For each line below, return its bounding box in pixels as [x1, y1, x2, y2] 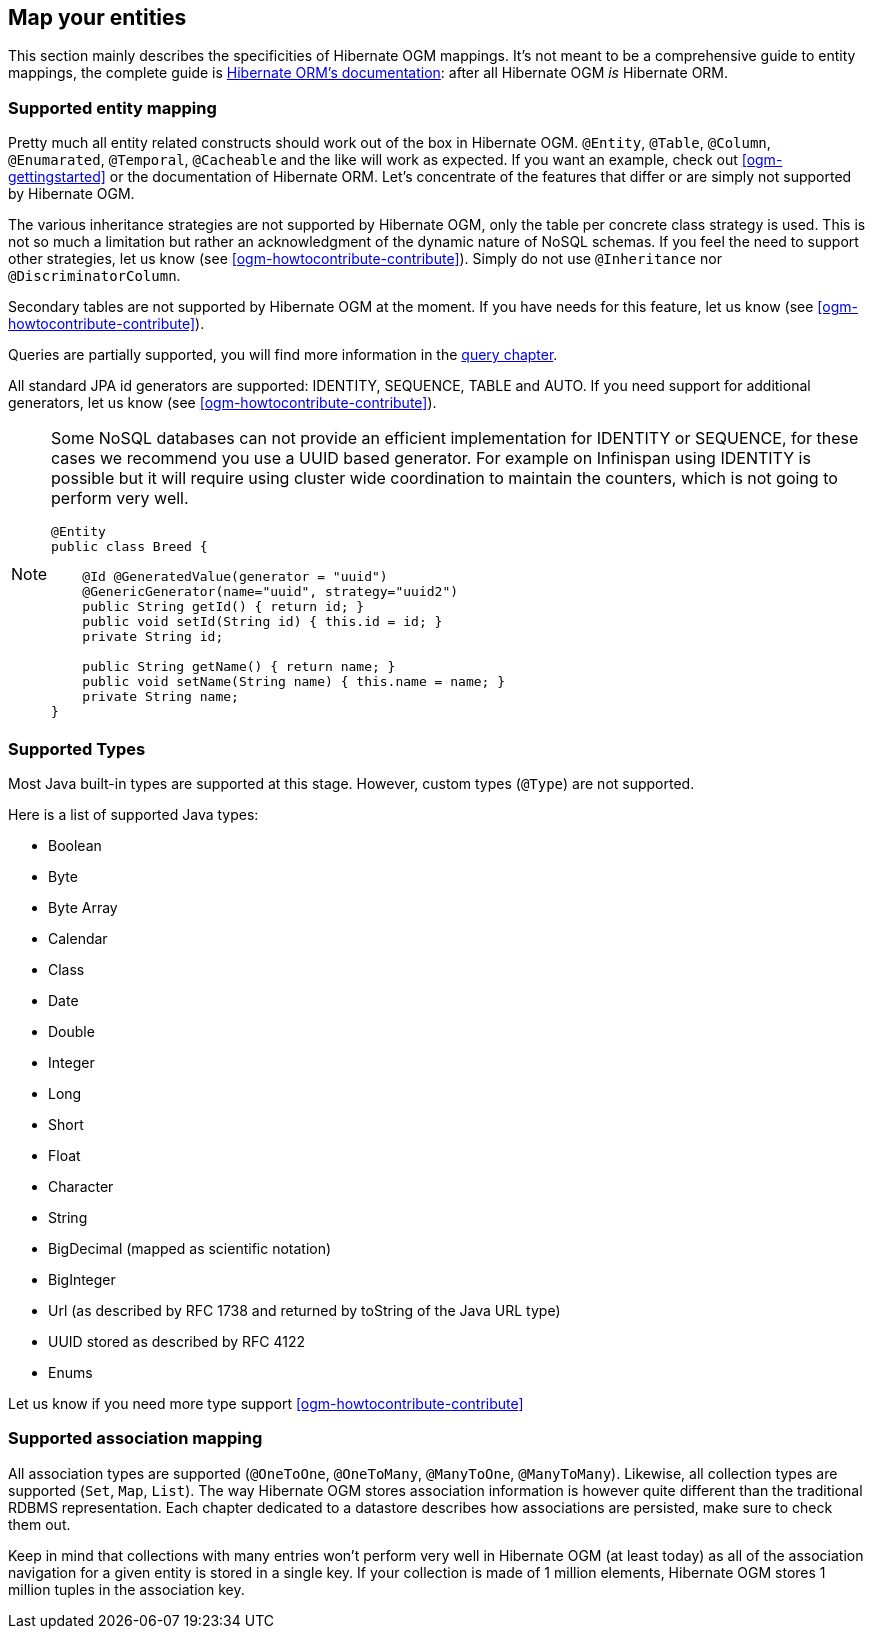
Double [48, 1022, 95, 1040]
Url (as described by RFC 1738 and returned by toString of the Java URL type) [48, 1301, 561, 1319]
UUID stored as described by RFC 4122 [48, 1332, 306, 1350]
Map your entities [8, 5, 187, 30]
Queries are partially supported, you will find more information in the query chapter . [8, 346, 558, 364]
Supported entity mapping [8, 97, 217, 118]
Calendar [48, 929, 108, 947]
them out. [8, 1515, 71, 1533]
